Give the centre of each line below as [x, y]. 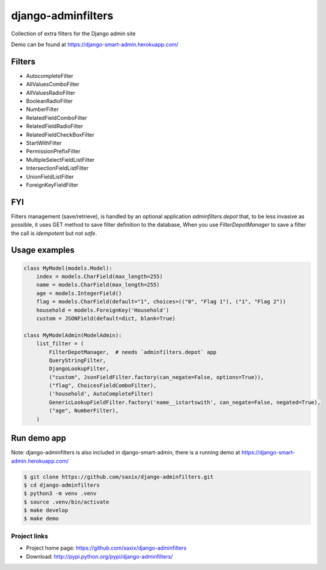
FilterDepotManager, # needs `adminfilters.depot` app [133, 352]
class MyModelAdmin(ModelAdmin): [73, 335]
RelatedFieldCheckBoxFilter [60, 134]
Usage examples [43, 250]
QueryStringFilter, [77, 360]
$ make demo [41, 519]
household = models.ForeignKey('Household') [103, 310]
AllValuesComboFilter [53, 85]
